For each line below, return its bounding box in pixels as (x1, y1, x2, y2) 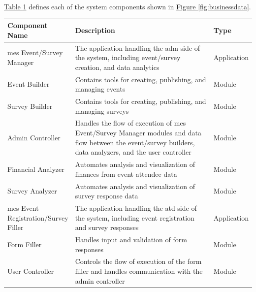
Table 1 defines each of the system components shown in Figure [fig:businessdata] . (4, 1, 251, 11)
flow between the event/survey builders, (75, 137, 195, 147)
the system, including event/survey (75, 52, 181, 63)
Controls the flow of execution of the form (75, 256, 202, 266)
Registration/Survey (7, 212, 68, 223)
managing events (75, 84, 126, 94)
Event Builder (7, 79, 50, 89)
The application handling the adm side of (75, 42, 200, 53)
